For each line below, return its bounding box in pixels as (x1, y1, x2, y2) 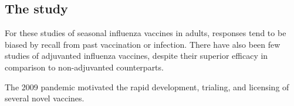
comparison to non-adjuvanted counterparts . (5, 61, 164, 73)
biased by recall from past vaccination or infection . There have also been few (5, 38, 281, 50)
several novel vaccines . (5, 92, 85, 104)
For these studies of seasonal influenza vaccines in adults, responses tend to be (5, 27, 286, 39)
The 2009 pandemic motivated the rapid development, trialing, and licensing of (5, 80, 289, 93)
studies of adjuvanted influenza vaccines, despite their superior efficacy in (5, 50, 268, 62)
